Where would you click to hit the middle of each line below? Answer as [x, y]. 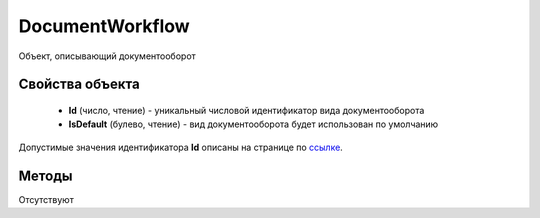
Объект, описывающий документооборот [107, 56]
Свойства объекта [79, 84]
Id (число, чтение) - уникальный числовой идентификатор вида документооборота [246, 110]
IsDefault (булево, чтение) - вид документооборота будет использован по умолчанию [253, 124]
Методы [45, 175]
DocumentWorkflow [104, 26]
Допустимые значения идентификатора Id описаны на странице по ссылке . [181, 147]
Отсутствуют [46, 199]
